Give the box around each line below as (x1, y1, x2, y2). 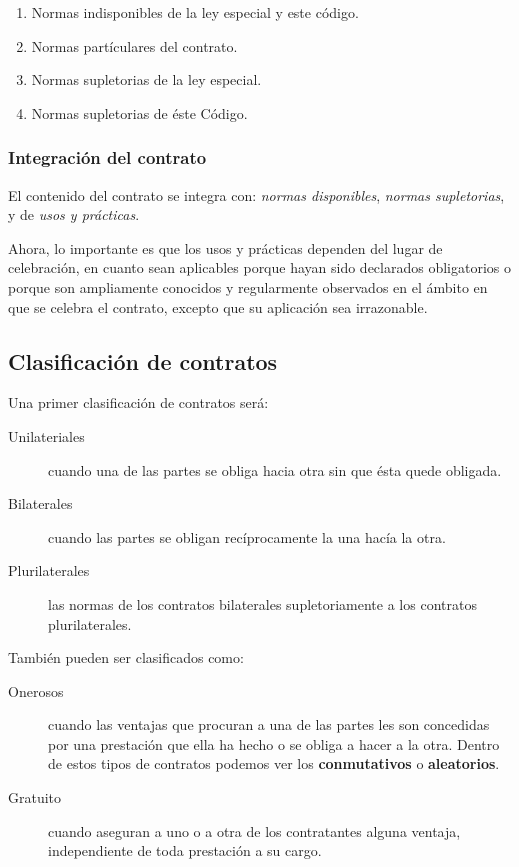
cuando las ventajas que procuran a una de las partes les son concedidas (48, 714, 490, 735)
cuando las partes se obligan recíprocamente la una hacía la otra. (48, 526, 446, 547)
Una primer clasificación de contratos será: (8, 392, 269, 413)
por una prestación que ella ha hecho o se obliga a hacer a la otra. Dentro (48, 733, 500, 754)
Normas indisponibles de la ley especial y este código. (31, 2, 359, 22)
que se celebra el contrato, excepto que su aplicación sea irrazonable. (8, 296, 428, 317)
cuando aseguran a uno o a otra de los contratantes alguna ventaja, (48, 820, 461, 841)
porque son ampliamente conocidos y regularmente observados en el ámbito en (8, 276, 488, 297)
